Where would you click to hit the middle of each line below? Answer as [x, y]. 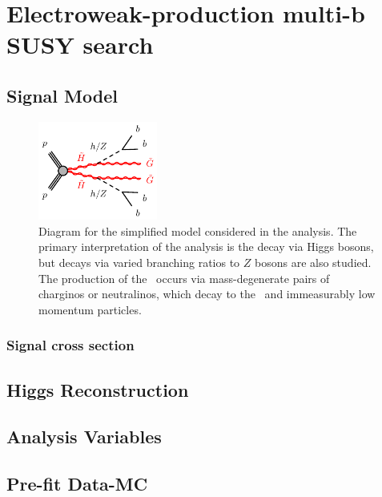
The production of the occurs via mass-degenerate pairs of [184, 278]
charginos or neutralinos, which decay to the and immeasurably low [207, 294]
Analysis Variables [84, 436]
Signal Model [62, 95]
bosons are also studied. [313, 262]
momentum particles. [90, 309]
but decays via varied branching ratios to [139, 262]
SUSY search [80, 44]
